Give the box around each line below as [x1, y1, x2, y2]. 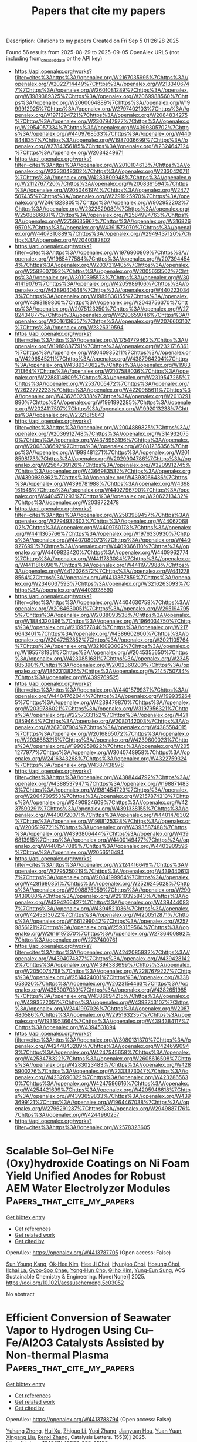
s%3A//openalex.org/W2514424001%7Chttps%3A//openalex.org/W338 [14, 973, 189, 980]
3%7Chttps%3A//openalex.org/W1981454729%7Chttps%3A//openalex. [14, 786, 189, 793]
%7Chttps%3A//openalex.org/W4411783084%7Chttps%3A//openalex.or [14, 555, 191, 562]
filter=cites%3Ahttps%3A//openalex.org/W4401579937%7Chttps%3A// [14, 686, 189, 693]
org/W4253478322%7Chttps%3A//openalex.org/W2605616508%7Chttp [14, 1054, 191, 1062]
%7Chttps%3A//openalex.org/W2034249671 [14, 149, 124, 156]
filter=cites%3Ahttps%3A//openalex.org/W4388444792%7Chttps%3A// [14, 773, 191, 780]
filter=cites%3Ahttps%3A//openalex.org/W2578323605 [14, 1123, 151, 1130]
